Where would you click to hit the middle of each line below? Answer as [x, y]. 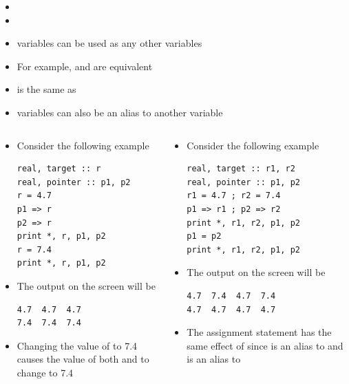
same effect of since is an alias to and [265, 345]
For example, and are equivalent [85, 66]
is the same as [46, 89]
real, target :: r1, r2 [241, 169]
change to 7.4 [45, 372]
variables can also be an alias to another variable [120, 112]
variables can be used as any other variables [109, 43]
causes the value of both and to [83, 359]
